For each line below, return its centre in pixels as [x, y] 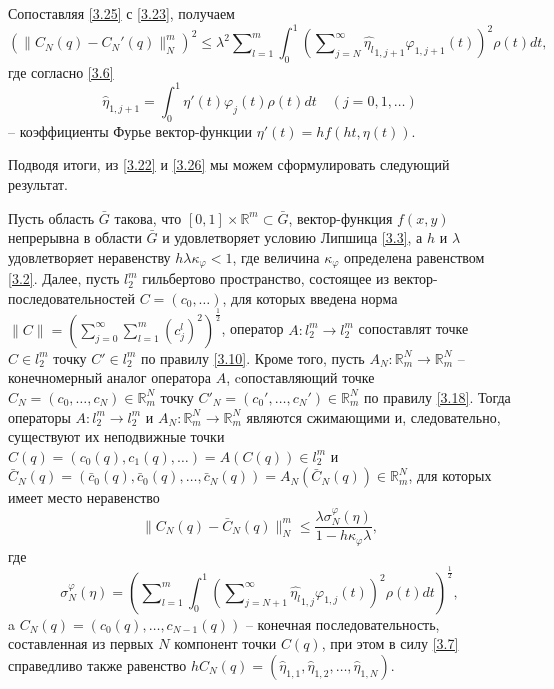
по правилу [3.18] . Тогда [437, 396]
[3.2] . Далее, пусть [64, 278]
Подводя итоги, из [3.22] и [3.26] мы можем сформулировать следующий [229, 164]
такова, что [148, 217]
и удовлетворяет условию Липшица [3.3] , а [292, 237]
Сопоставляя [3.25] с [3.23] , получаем [121, 13]
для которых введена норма [314, 297]
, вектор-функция [340, 217]
